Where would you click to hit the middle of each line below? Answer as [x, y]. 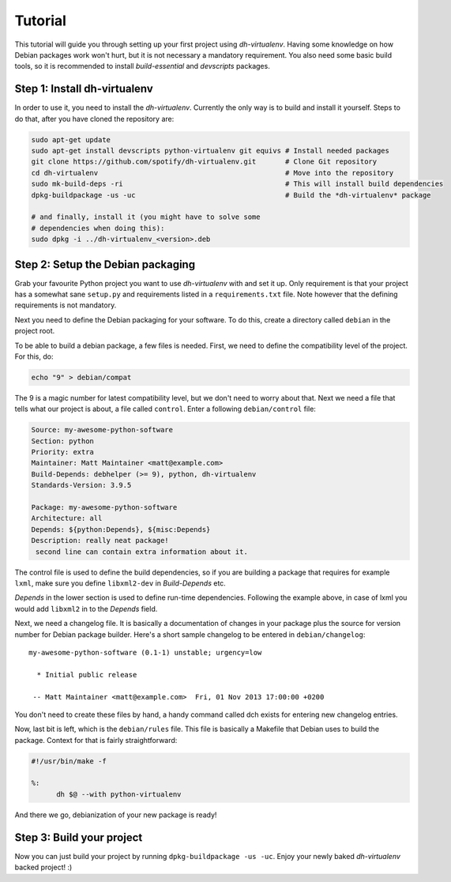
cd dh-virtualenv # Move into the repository [212, 173]
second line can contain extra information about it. [142, 552]
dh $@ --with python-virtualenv [119, 794]
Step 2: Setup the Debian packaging [105, 264]
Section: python [63, 441]
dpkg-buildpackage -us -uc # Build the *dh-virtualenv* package [231, 195]
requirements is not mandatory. [66, 305]
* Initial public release [87, 675]
